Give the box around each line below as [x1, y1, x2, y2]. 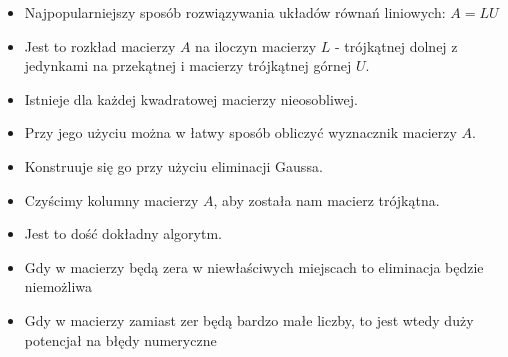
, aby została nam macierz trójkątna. [213, 189, 440, 210]
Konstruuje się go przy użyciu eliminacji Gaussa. [24, 155, 323, 176]
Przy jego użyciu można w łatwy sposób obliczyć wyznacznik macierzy [24, 122, 457, 143]
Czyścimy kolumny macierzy [24, 189, 199, 210]
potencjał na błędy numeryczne [24, 329, 217, 350]
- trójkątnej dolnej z [334, 35, 458, 56]
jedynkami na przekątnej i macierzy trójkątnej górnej [24, 55, 352, 76]
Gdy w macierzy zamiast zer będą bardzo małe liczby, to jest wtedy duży [24, 309, 474, 330]
